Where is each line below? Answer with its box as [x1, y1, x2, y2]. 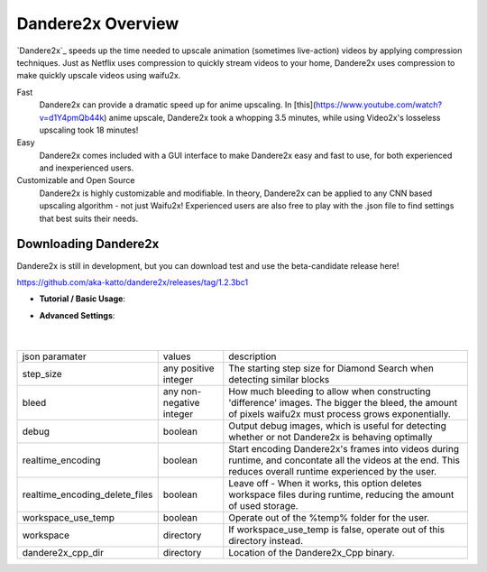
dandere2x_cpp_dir [22, 547, 104, 559]
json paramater [22, 350, 87, 363]
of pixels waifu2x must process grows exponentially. [228, 408, 451, 420]
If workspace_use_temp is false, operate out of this [228, 523, 446, 536]
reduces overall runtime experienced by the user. [228, 466, 437, 478]
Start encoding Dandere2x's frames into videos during [228, 443, 460, 456]
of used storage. [228, 500, 299, 512]
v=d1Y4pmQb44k [39, 112, 105, 123]
